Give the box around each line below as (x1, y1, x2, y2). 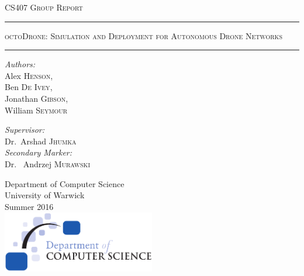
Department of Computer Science (5, 177, 125, 189)
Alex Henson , (5, 69, 53, 81)
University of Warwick (5, 189, 85, 201)
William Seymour (5, 103, 68, 116)
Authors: (5, 58, 36, 70)
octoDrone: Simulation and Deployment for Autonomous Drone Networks (5, 29, 282, 42)
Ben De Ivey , (5, 81, 53, 93)
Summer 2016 (5, 200, 54, 212)
